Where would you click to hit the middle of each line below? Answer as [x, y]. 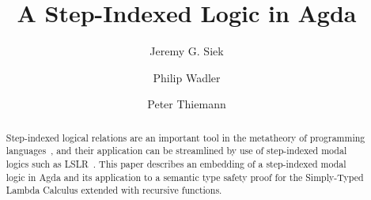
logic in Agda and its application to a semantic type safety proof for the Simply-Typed [185, 177]
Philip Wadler [187, 77]
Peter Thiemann [187, 104]
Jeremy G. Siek [187, 51]
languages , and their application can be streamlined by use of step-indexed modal [176, 151]
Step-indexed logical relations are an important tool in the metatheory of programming [185, 137]
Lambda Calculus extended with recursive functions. [114, 190]
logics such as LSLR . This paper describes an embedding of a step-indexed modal [176, 164]
